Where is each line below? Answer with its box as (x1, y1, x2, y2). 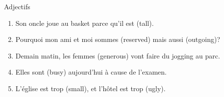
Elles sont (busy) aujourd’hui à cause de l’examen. (15, 67, 167, 77)
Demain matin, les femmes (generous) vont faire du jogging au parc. (15, 50, 220, 60)
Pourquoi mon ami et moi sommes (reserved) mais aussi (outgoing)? (15, 34, 221, 44)
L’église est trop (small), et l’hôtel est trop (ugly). (15, 83, 166, 93)
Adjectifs (4, 1, 30, 11)
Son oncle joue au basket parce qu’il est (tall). (15, 18, 154, 28)
